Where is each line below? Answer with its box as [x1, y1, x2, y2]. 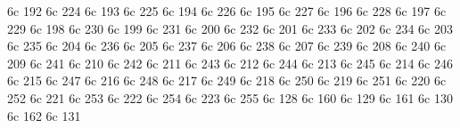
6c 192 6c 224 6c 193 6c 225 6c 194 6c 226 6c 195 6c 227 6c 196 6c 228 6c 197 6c [7, 2, 447, 20]
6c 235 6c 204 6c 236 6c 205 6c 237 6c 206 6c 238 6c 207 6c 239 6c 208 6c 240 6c [7, 36, 447, 55]
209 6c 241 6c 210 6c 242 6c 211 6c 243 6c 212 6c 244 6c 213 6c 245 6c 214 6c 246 [7, 53, 453, 72]
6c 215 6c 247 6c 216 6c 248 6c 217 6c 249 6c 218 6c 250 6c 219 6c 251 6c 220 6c [7, 71, 447, 90]
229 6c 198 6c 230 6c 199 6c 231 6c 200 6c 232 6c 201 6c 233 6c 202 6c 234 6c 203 [7, 19, 453, 37]
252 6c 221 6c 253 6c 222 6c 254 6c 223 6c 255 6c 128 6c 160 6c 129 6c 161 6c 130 [7, 88, 453, 107]
